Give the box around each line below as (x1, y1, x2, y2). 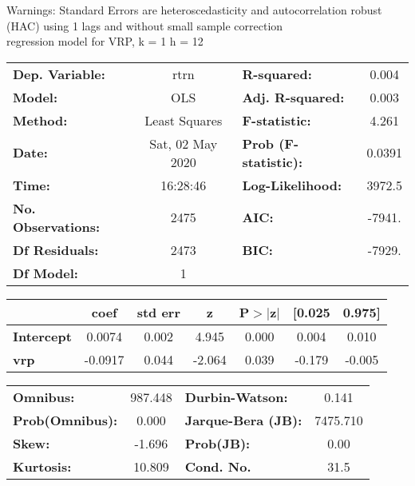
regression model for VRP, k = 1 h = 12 (6, 33, 204, 50)
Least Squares (144, 110, 223, 129)
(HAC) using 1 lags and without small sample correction (6, 17, 283, 34)
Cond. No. (184, 456, 251, 476)
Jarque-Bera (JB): (184, 410, 302, 429)
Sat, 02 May (149, 133, 218, 153)
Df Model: (13, 263, 78, 282)
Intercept (13, 326, 72, 345)
